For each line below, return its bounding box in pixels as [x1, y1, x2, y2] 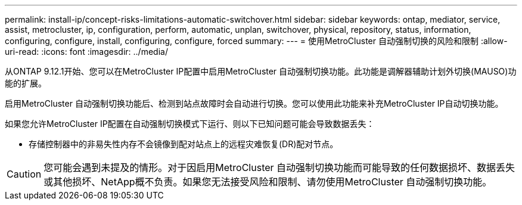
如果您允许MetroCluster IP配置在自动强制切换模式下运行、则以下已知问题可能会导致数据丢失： [5, 119, 375, 129]
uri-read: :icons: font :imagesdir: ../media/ [5, 46, 168, 57]
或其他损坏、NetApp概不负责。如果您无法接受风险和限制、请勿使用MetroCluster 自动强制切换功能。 [44, 176, 492, 188]
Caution [7, 168, 42, 180]
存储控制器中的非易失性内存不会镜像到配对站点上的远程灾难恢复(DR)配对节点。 [29, 139, 338, 149]
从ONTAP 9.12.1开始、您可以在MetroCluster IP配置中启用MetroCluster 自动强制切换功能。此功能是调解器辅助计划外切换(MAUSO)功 [5, 66, 517, 76]
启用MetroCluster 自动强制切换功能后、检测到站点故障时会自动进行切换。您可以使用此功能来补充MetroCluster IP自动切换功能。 [5, 98, 504, 108]
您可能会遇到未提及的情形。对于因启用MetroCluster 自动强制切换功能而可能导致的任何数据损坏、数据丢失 [44, 161, 515, 173]
